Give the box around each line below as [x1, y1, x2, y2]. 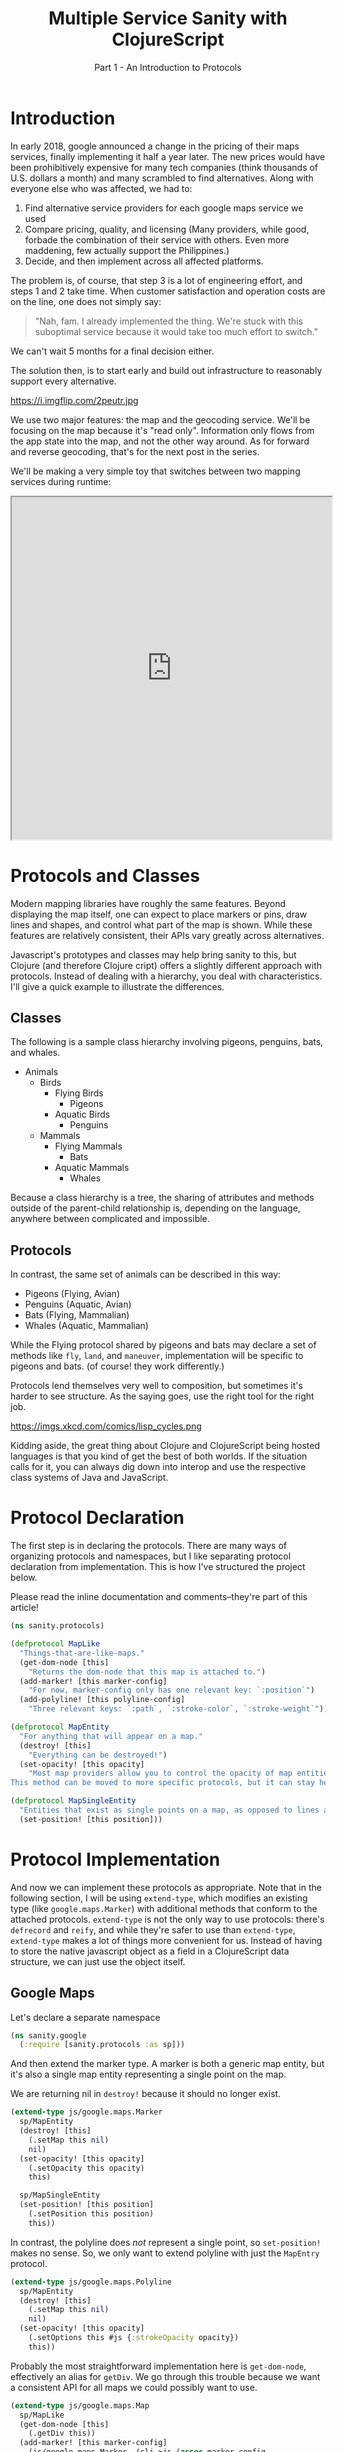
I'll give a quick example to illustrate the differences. [10, 980, 225, 992]
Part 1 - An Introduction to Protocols [94, 61, 242, 73]
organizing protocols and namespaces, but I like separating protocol [10, 1550, 292, 1562]
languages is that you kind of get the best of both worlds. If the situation [10, 1450, 308, 1462]
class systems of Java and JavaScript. [10, 1472, 169, 1484]
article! [10, 1602, 39, 1614]
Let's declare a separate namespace [10, 2011, 161, 2023]
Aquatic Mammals [54, 1162, 130, 1174]
